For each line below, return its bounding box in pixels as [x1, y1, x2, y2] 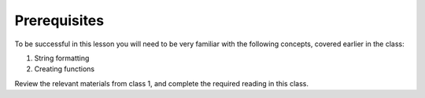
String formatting [34, 53, 90, 63]
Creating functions [34, 64, 94, 74]
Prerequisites [14, 12, 105, 29]
